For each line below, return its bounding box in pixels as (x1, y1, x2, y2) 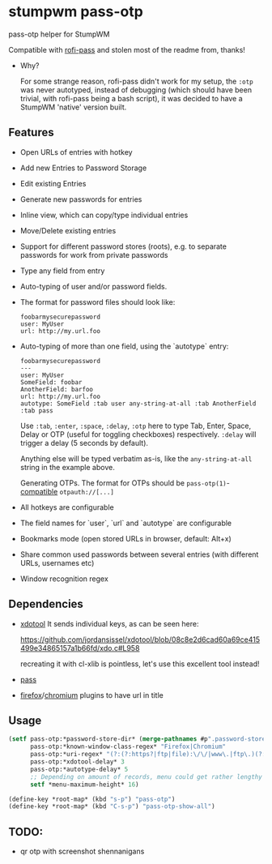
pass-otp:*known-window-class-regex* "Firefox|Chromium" (29, 742, 227, 751)
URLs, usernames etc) (19, 558, 95, 567)
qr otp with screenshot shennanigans (19, 846, 145, 857)
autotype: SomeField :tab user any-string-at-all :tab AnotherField (19, 400, 257, 408)
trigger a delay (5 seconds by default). (19, 438, 148, 447)
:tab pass (19, 406, 54, 415)
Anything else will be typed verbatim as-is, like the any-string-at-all (19, 453, 253, 464)
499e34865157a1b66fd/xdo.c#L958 (19, 643, 140, 652)
